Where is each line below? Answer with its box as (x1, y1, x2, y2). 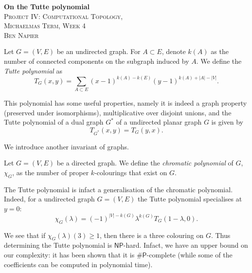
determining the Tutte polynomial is (4, 240, 112, 250)
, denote (162, 46, 186, 56)
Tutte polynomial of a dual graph (4, 117, 104, 127)
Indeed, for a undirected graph (4, 194, 95, 204)
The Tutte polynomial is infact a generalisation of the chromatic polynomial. (4, 184, 233, 194)
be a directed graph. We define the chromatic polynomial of (56, 158, 234, 168)
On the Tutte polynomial (4, 1, 90, 11)
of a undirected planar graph (116, 117, 202, 127)
